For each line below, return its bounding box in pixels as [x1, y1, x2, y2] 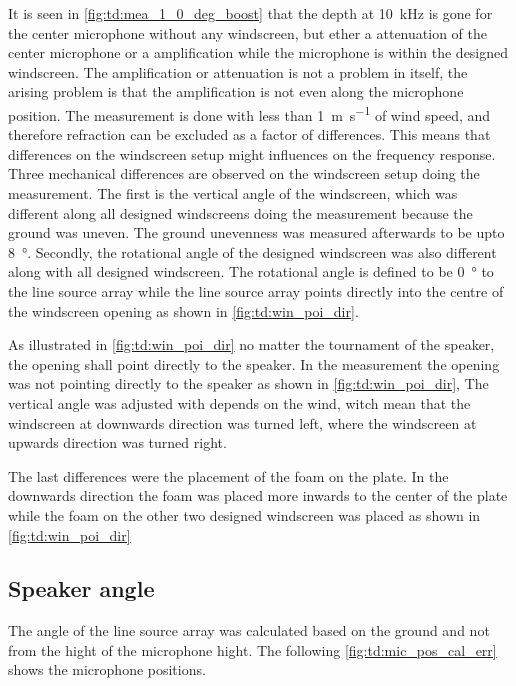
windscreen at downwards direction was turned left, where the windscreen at [8, 412, 477, 433]
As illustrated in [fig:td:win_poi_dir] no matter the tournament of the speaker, [8, 334, 495, 355]
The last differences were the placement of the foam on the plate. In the [8, 465, 449, 486]
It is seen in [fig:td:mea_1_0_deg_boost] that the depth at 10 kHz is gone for [8, 3, 493, 23]
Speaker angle [8, 573, 155, 604]
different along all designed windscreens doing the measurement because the [8, 202, 473, 223]
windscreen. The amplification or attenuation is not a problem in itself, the [8, 61, 468, 82]
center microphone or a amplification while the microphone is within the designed [8, 42, 509, 63]
